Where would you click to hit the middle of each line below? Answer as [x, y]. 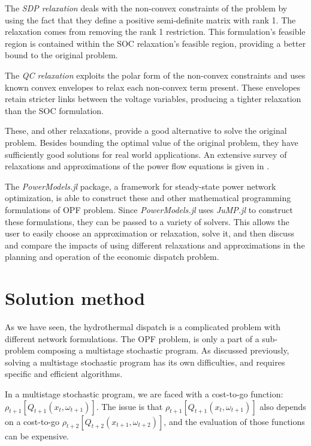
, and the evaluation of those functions [234, 421]
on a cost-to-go [32, 421]
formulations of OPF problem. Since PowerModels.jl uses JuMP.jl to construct [149, 209]
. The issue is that [129, 406]
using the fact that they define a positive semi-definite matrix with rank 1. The [150, 20]
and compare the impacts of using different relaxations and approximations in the [155, 245]
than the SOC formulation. [54, 110]
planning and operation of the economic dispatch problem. [112, 257]
